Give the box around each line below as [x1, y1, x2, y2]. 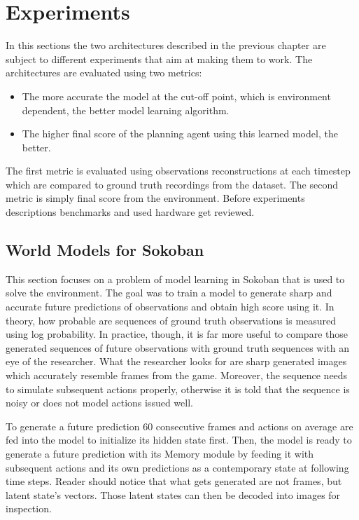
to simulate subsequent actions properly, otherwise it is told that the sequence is [6, 381, 350, 396]
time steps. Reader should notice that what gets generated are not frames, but [6, 474, 342, 488]
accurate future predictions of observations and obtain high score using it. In [6, 299, 335, 314]
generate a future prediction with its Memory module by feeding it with [6, 446, 314, 460]
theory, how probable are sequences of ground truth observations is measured [6, 313, 337, 327]
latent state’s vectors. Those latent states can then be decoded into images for [6, 487, 341, 502]
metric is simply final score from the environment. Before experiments [6, 191, 305, 205]
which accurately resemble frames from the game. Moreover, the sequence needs [6, 368, 348, 383]
